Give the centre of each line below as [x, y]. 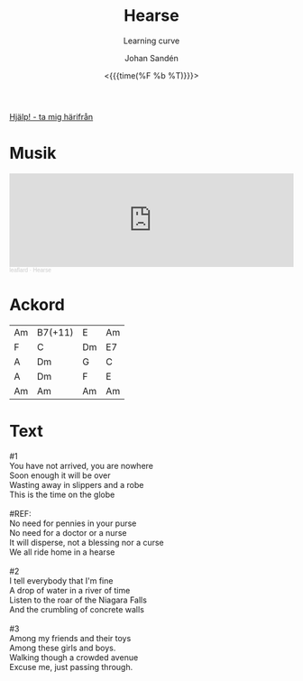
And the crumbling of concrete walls [77, 609]
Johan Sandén [151, 58]
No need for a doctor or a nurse [68, 532]
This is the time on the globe [62, 494]
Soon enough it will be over [60, 475]
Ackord [37, 305]
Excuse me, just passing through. [71, 667]
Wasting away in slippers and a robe [77, 484]
